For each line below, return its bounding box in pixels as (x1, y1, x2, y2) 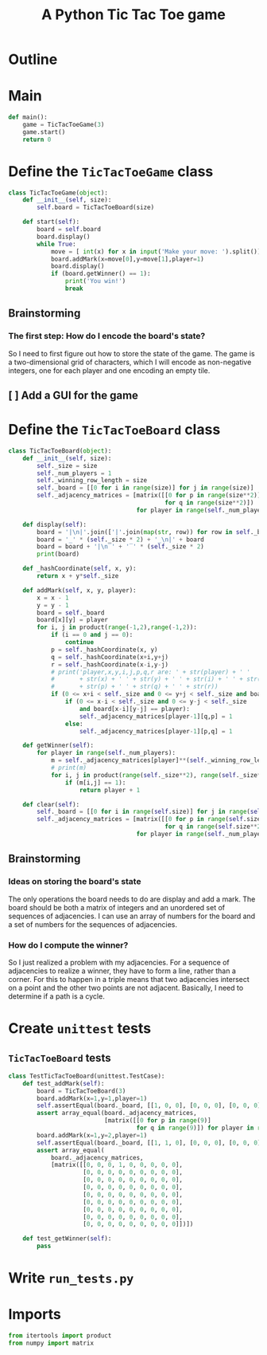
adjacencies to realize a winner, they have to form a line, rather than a (8, 966, 237, 976)
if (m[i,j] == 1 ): (64, 779, 126, 787)
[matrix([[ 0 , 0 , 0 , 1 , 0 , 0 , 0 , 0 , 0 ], (50, 1161, 183, 1169)
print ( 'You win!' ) (64, 277, 126, 285)
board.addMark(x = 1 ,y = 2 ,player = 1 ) (37, 1131, 148, 1139)
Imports (8, 1306, 61, 1324)
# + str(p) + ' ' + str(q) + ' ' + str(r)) (50, 683, 219, 691)
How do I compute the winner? (8, 939, 129, 950)
